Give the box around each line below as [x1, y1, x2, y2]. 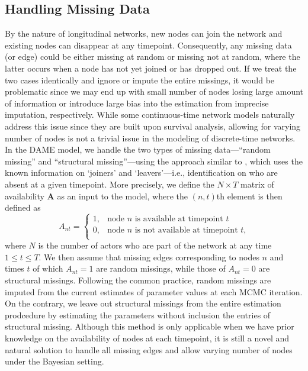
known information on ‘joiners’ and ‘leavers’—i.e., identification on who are [5, 166, 278, 179]
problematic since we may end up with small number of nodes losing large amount [5, 85, 304, 98]
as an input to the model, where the [57, 189, 188, 202]
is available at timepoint [134, 214, 223, 223]
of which [33, 262, 63, 275]
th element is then [216, 189, 283, 202]
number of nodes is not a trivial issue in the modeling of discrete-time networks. [5, 131, 296, 144]
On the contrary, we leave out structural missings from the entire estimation [5, 297, 281, 309]
